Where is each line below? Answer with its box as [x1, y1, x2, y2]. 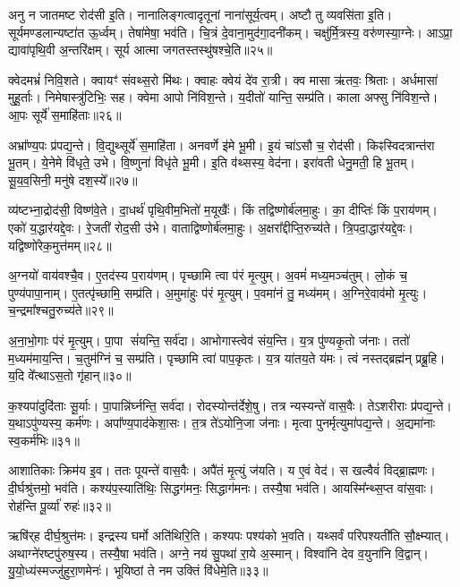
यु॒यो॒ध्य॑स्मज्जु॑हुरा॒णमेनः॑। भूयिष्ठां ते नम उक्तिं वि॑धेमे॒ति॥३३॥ [8, 561, 268, 580]
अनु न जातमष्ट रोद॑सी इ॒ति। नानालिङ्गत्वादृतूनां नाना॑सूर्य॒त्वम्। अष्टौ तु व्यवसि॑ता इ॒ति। [8, 5, 393, 23]
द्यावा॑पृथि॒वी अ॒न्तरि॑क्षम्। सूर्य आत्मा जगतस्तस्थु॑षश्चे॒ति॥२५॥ [8, 40, 273, 59]
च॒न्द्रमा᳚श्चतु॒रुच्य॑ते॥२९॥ [8, 301, 114, 319]
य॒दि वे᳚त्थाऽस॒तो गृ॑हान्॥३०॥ [8, 366, 132, 385]
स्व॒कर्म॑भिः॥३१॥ [8, 430, 80, 449]
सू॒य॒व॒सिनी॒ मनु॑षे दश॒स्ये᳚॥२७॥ [8, 170, 138, 189]
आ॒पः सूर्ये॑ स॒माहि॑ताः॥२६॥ [8, 105, 122, 123]
